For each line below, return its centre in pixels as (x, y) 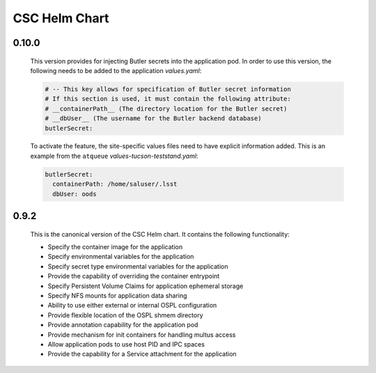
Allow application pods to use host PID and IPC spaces (126, 344)
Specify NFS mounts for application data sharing (117, 295)
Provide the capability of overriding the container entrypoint (134, 276)
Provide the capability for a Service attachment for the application (142, 354)
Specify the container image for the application (115, 247)
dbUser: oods (75, 194)
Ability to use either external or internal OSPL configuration (132, 305)
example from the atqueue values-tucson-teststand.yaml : (114, 156)
